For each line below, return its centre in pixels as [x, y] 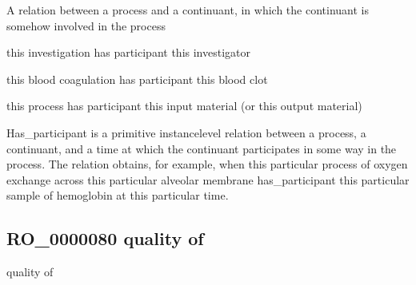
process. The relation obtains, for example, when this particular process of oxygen [207, 164]
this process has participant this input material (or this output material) [184, 106]
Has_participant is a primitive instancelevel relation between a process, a [186, 132]
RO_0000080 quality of [105, 238]
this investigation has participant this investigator [128, 52]
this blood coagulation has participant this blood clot [137, 79]
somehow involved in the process [86, 25]
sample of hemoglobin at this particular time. [118, 195]
